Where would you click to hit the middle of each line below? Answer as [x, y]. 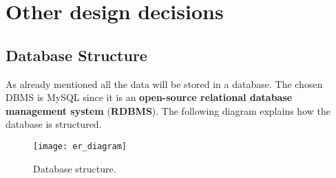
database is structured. [54, 124]
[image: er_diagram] [80, 146]
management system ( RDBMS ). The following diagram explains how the [168, 110]
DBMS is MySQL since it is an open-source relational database [149, 97]
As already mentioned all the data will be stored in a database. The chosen [164, 84]
